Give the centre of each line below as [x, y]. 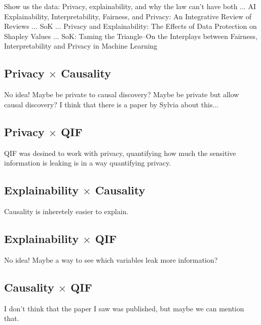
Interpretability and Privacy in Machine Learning [81, 46]
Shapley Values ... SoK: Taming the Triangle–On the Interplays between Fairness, [131, 36]
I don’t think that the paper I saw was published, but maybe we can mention [124, 308]
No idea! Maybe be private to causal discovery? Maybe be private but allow [122, 94]
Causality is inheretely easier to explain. [66, 211]
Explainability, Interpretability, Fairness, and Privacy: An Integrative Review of [128, 16]
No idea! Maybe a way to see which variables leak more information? [111, 259]
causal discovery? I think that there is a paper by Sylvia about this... [111, 104]
